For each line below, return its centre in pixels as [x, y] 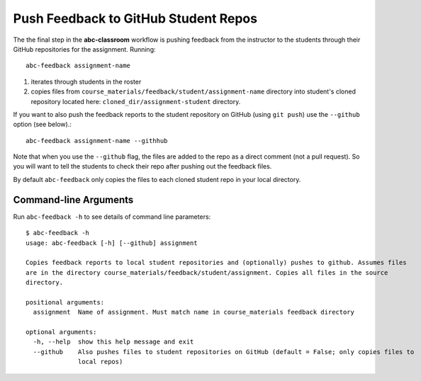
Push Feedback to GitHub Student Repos [135, 18]
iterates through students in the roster [86, 81]
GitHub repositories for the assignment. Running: [84, 49]
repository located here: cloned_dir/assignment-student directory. [136, 101]
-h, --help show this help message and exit [113, 342]
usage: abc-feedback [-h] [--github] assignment [112, 243]
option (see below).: [43, 125]
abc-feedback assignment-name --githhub [97, 141]
